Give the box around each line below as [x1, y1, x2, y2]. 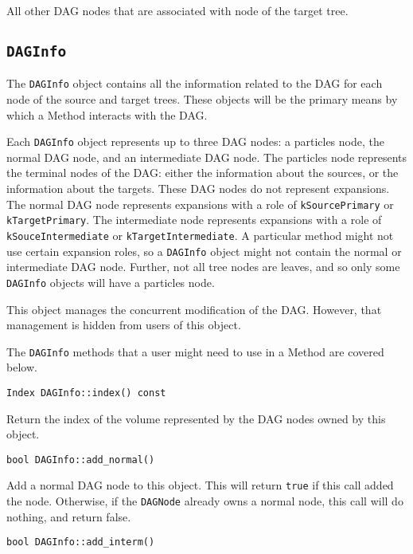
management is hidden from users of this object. [6, 316, 241, 333]
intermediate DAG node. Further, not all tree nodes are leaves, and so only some [6, 258, 400, 275]
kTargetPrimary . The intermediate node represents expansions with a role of [6, 211, 382, 228]
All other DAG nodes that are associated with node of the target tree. [6, 2, 349, 18]
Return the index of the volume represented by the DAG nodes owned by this [6, 410, 386, 426]
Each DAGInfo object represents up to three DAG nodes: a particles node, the [6, 133, 384, 150]
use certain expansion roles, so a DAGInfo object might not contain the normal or [6, 242, 402, 259]
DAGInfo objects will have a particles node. [6, 273, 215, 290]
